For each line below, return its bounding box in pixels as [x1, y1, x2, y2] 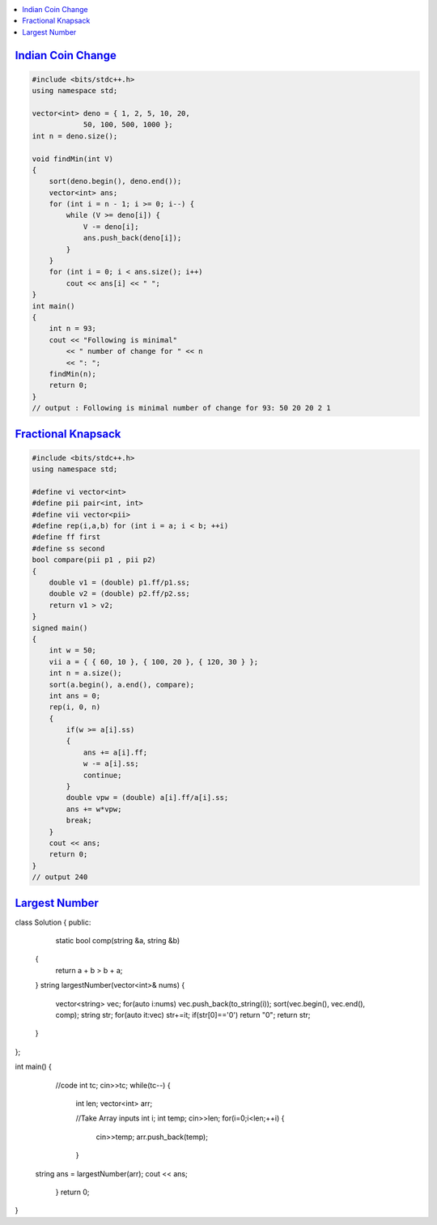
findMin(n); [49, 369, 97, 378]
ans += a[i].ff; [83, 747, 148, 757]
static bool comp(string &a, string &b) [55, 936, 180, 946]
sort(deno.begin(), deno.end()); [49, 177, 182, 186]
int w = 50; [49, 646, 97, 655]
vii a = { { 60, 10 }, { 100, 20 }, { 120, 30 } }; [49, 657, 259, 666]
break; [66, 816, 92, 825]
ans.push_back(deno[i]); [83, 233, 182, 243]
